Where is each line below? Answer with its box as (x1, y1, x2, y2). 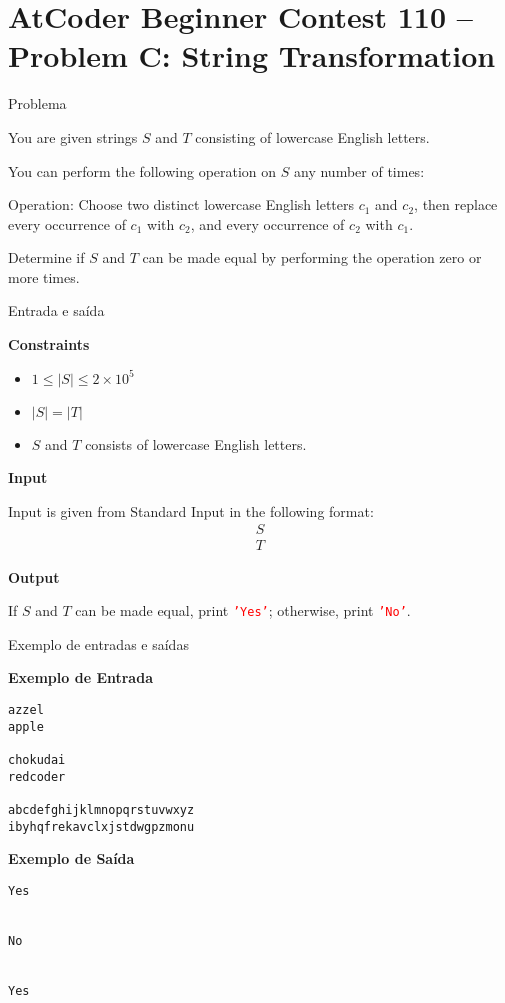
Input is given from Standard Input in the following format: (8, 500, 374, 521)
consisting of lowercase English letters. (195, 126, 430, 147)
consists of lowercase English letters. (85, 433, 307, 454)
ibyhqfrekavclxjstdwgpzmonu (8, 819, 195, 834)
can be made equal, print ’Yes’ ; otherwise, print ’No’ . (75, 600, 411, 621)
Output (8, 566, 60, 587)
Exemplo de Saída (8, 848, 135, 869)
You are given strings (8, 126, 138, 147)
